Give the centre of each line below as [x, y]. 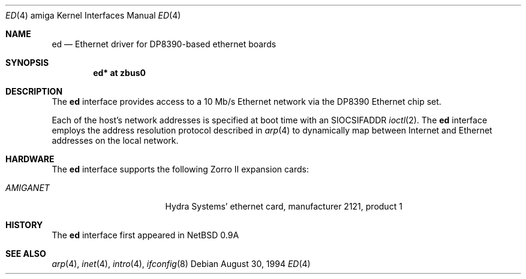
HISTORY [24, 225]
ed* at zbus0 [119, 73]
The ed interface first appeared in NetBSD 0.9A [145, 235]
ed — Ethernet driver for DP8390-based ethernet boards [164, 44]
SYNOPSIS [27, 63]
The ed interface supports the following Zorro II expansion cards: [181, 169]
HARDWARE [30, 159]
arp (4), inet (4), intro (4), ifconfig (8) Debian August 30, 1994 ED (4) [181, 264]
